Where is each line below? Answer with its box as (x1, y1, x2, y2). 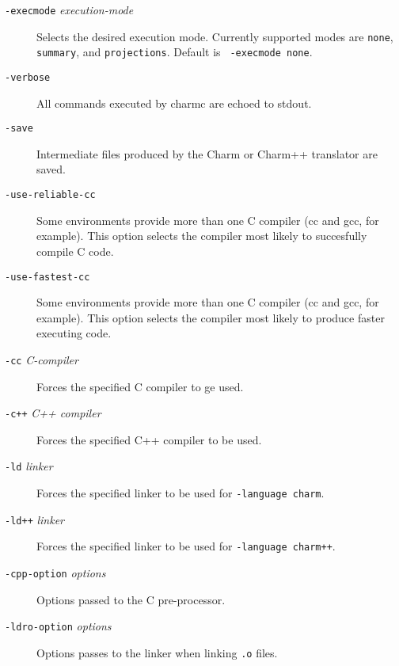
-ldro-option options (5, 618, 112, 634)
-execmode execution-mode (5, 2, 134, 17)
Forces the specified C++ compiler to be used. (36, 431, 262, 447)
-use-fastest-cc (5, 271, 90, 283)
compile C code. (36, 242, 114, 259)
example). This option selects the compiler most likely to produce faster (36, 309, 385, 325)
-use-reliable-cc (5, 189, 96, 201)
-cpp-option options (5, 565, 106, 581)
